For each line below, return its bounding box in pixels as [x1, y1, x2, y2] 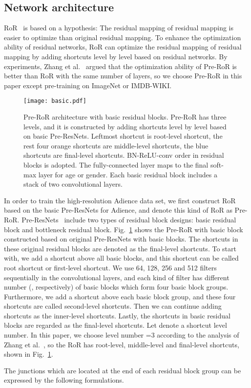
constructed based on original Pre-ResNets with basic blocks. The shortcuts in [4, 234, 238, 244]
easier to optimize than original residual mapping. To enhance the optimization [4, 32, 241, 42]
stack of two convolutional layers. [23, 179, 123, 189]
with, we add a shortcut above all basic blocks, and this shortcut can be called [4, 253, 239, 263]
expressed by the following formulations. [4, 375, 124, 385]
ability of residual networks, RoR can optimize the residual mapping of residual [4, 42, 242, 52]
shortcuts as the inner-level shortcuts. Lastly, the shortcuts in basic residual [4, 310, 230, 320]
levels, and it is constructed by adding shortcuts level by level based [23, 121, 227, 131]
